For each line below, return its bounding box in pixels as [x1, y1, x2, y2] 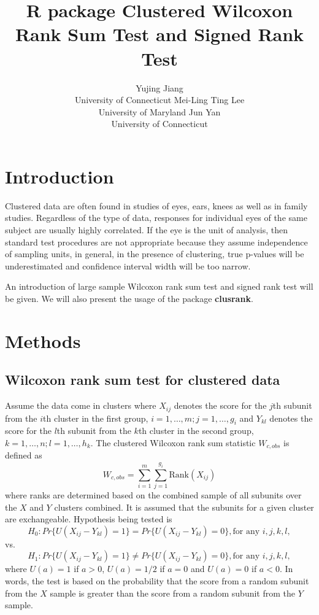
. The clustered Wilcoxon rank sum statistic [90, 436, 256, 449]
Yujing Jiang [136, 81, 183, 94]
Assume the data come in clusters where [5, 399, 156, 412]
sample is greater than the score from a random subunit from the [50, 586, 296, 599]
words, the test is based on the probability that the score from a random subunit [5, 574, 309, 587]
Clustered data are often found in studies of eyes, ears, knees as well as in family [5, 199, 308, 212]
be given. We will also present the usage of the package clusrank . [5, 292, 253, 304]
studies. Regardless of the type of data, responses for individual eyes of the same [5, 211, 307, 224]
